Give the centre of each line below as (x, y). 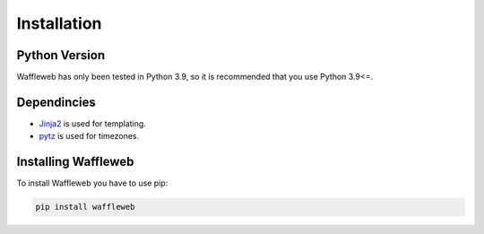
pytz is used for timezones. (89, 136)
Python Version (61, 55)
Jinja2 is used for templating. (93, 123)
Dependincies (56, 102)
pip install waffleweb (85, 207)
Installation (59, 23)
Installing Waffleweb (75, 162)
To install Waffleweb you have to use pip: (92, 183)
